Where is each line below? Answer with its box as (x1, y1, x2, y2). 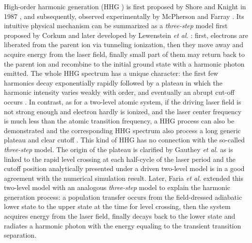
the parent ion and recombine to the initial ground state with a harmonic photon (4, 58, 245, 69)
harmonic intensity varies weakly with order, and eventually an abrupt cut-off (4, 87, 235, 97)
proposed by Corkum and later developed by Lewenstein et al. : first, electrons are (4, 30, 248, 40)
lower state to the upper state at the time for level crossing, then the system (4, 201, 231, 211)
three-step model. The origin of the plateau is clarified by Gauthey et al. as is (4, 144, 233, 154)
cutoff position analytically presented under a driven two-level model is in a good (4, 163, 245, 174)
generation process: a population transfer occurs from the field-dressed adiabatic (4, 191, 242, 202)
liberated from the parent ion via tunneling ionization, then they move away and (4, 39, 244, 50)
